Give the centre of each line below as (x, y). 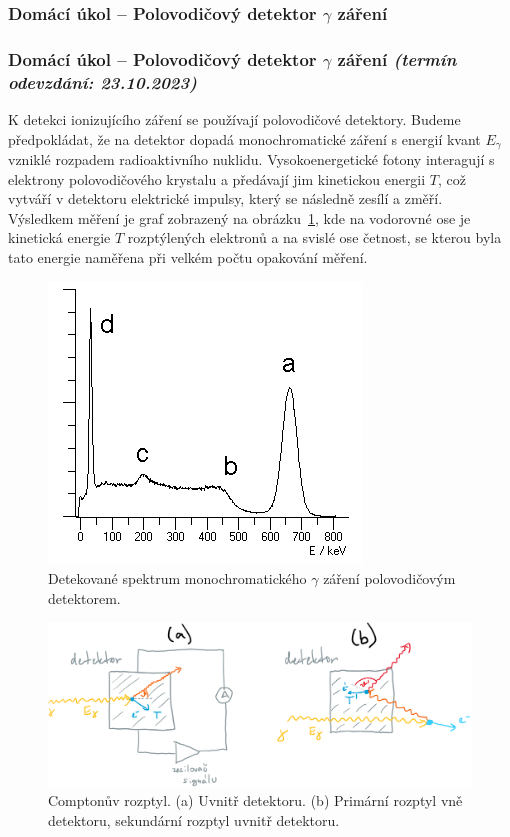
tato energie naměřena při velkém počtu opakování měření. (188, 257)
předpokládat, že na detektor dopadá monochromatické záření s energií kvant (244, 138)
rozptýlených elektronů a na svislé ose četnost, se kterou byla (314, 237)
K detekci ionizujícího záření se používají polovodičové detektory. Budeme (234, 118)
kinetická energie (59, 237)
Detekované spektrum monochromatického (177, 578)
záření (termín (397, 58)
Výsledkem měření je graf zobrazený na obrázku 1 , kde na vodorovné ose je (239, 217)
